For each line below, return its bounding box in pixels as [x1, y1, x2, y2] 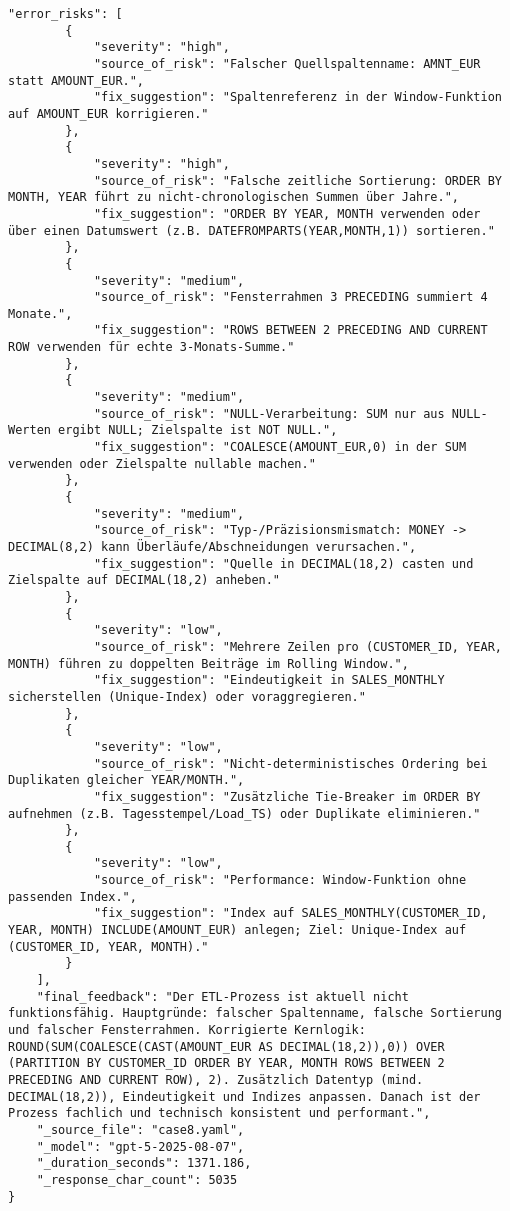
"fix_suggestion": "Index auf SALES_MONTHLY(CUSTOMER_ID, [93, 906, 488, 921]
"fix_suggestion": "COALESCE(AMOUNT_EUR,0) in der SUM [93, 440, 467, 455]
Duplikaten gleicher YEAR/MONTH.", [8, 773, 245, 788]
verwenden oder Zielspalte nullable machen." [8, 456, 316, 471]
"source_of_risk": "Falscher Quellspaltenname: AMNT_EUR [93, 56, 481, 71]
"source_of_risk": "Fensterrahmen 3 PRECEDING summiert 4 [93, 290, 488, 305]
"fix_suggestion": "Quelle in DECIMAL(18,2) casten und [93, 556, 474, 571]
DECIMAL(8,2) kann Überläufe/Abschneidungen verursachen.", [8, 540, 417, 554]
